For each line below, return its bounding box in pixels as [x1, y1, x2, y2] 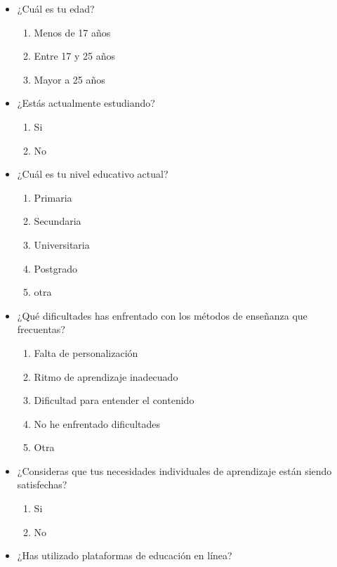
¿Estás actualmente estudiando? [17, 96, 155, 110]
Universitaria [34, 237, 90, 252]
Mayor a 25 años [34, 72, 105, 86]
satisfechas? [17, 477, 67, 492]
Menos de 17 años [34, 25, 111, 39]
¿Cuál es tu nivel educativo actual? [17, 167, 168, 181]
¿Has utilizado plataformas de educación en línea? [17, 548, 232, 563]
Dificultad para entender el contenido [34, 393, 194, 408]
